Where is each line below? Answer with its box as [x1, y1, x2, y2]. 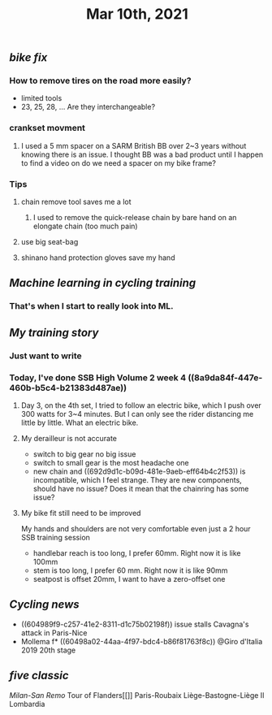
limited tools [20, 93, 63, 103]
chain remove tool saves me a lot [20, 197, 132, 207]
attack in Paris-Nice [20, 627, 88, 638]
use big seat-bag [20, 237, 79, 247]
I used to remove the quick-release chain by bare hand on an [32, 213, 237, 223]
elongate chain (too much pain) [32, 221, 138, 232]
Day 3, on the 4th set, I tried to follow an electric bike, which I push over [20, 401, 262, 410]
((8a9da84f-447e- [187, 371, 263, 383]
